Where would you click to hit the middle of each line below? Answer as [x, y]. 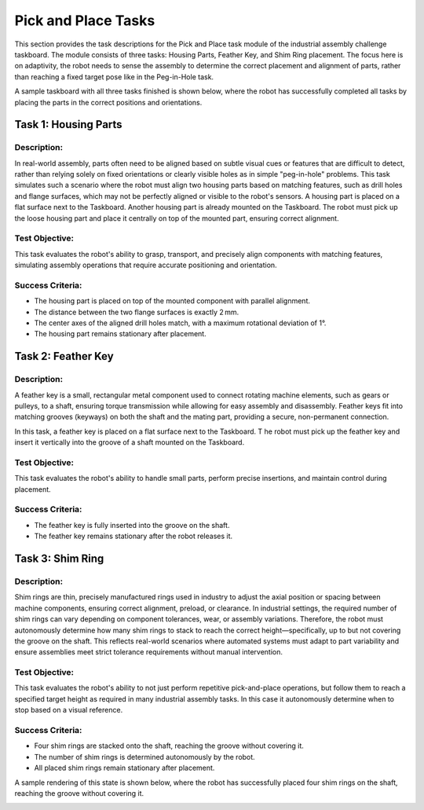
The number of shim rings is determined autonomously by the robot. [144, 757]
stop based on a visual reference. [69, 710]
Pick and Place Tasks [85, 20]
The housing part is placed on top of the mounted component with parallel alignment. [172, 301]
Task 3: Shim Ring [59, 559]
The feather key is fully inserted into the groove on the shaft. [132, 525]
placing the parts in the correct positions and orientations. [108, 102]
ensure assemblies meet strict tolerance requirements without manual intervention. [148, 652]
